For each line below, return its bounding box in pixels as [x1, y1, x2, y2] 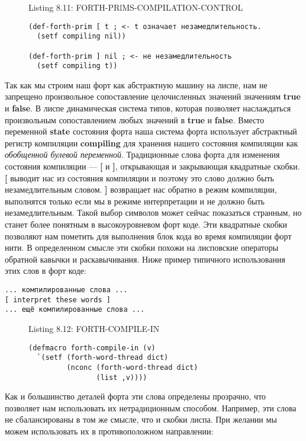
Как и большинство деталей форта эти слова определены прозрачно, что [5, 390, 266, 402]
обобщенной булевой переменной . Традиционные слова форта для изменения [5, 148, 280, 161]
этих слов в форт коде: [5, 264, 86, 277]
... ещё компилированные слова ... [5, 305, 145, 314]
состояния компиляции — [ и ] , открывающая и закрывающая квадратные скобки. [5, 160, 300, 172]
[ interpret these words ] [5, 295, 111, 304]
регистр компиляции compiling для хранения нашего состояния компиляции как [5, 136, 298, 149]
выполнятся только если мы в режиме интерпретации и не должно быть [5, 194, 265, 207]
